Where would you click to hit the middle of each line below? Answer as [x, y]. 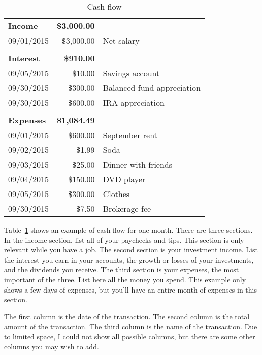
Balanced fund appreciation [152, 88]
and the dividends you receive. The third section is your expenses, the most [122, 269]
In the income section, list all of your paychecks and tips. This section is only [124, 239]
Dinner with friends [138, 164]
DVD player [124, 179]
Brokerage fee [127, 208]
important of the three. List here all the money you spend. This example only [125, 279]
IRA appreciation [134, 102]
